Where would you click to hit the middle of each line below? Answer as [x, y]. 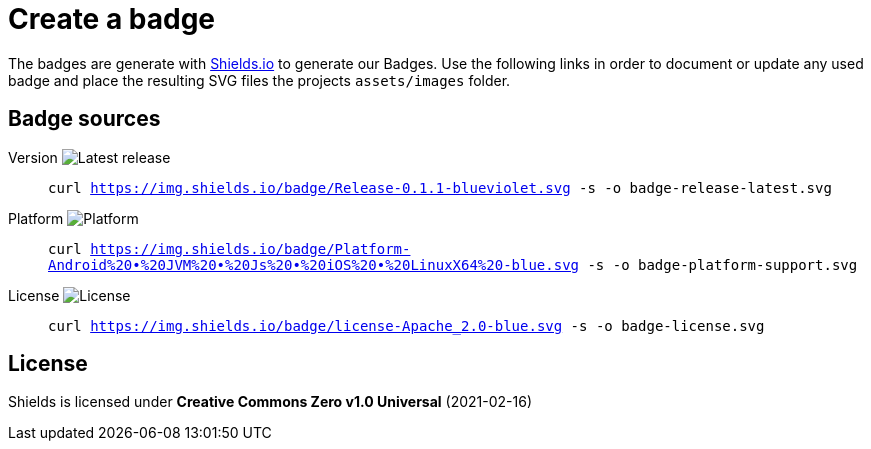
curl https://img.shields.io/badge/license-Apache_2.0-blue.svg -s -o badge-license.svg [406, 325]
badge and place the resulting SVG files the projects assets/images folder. [259, 80]
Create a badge [112, 19]
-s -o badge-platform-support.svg [722, 264]
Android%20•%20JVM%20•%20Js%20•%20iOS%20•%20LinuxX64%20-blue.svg [314, 264]
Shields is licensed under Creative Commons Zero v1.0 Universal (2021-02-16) [270, 402]
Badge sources [84, 119]
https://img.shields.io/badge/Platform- [250, 248]
